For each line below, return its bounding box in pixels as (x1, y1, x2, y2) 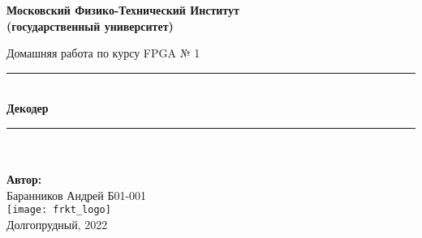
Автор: (6, 171, 42, 188)
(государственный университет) (6, 17, 174, 34)
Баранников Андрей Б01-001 (6, 186, 147, 203)
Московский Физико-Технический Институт (6, 2, 239, 18)
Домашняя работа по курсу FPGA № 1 (6, 45, 200, 62)
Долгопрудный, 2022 (6, 216, 108, 232)
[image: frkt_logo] (6, 204, 111, 216)
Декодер (6, 100, 49, 117)
